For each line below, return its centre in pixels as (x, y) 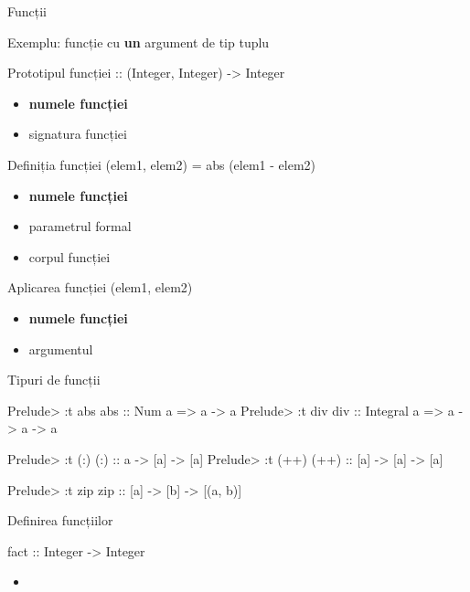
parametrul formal (80, 226)
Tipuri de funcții (54, 380)
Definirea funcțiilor (60, 520)
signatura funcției (78, 134)
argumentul (61, 349)
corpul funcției (69, 256)
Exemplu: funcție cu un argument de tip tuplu (139, 42)
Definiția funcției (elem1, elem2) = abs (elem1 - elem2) (162, 164)
